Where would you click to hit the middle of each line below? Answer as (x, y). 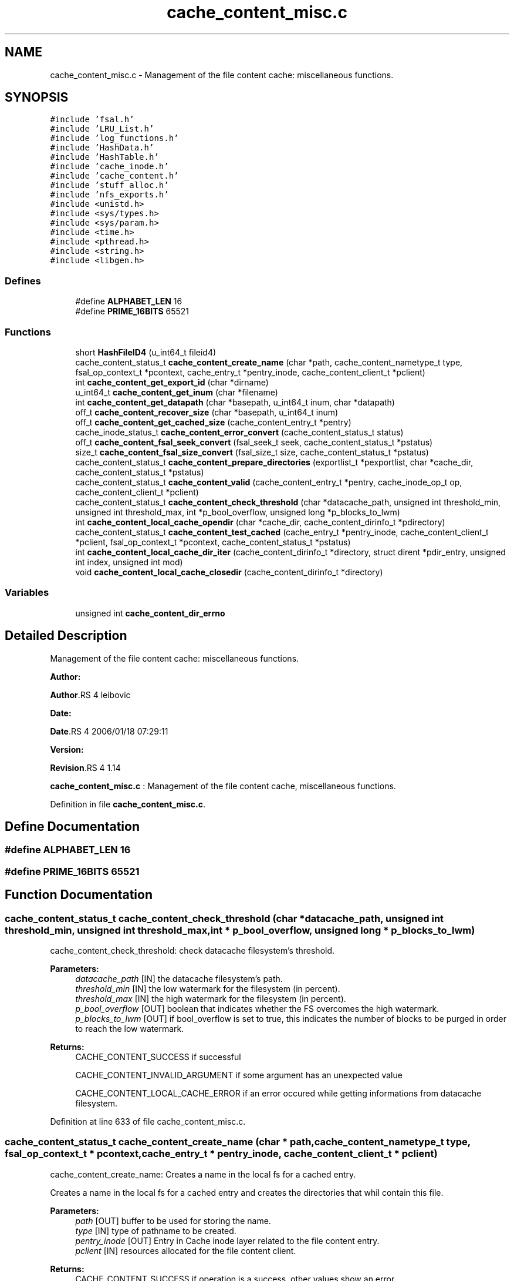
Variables (27, 593)
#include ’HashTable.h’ (104, 157)
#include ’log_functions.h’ (114, 138)
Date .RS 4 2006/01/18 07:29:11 (109, 731)
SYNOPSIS (37, 98)
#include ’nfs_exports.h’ (109, 195)
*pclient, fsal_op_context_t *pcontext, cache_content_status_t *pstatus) (213, 542)
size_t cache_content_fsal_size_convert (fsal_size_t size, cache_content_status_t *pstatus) (252, 452)
